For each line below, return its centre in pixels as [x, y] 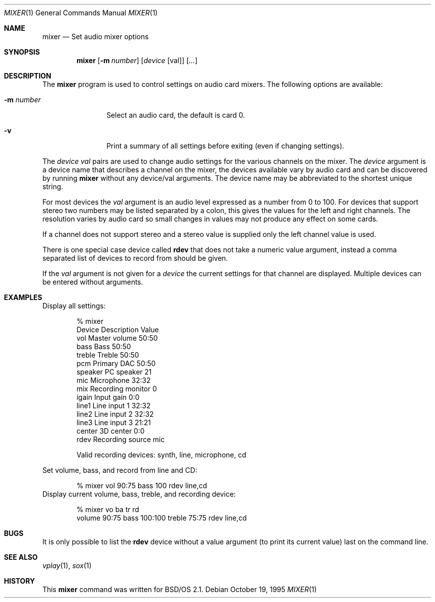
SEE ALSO [21, 557]
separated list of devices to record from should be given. [135, 258]
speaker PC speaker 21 [114, 372]
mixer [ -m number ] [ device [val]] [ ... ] [137, 60]
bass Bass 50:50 [104, 346]
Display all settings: [74, 306]
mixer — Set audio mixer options [96, 37]
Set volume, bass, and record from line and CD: [120, 470]
